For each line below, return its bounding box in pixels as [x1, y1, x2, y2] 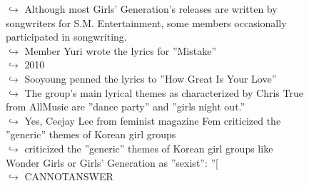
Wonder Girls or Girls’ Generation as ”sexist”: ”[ [6, 155, 218, 170]
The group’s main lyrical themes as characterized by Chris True [24, 85, 303, 100]
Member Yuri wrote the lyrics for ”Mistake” [24, 43, 217, 58]
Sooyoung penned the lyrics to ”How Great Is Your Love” [24, 71, 277, 86]
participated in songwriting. [6, 29, 127, 44]
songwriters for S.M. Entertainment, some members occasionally [6, 15, 287, 30]
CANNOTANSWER [24, 169, 113, 184]
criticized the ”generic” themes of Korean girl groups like [24, 140, 273, 155]
